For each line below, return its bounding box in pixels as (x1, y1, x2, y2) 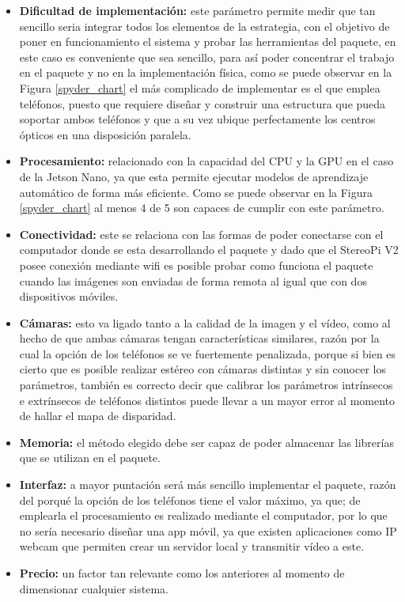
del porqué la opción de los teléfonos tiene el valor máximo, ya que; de (19, 491, 361, 508)
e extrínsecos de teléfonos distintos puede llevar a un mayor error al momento (19, 392, 396, 408)
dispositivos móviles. (19, 288, 119, 305)
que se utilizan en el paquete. (19, 449, 161, 466)
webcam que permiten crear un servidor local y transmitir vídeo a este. (19, 538, 365, 555)
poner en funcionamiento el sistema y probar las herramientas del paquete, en (19, 33, 396, 50)
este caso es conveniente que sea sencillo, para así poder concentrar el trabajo (19, 48, 395, 65)
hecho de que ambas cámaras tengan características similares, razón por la (19, 330, 380, 346)
